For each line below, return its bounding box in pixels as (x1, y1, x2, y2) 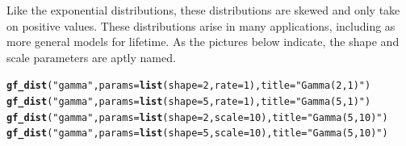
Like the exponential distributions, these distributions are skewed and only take (6, 2, 400, 18)
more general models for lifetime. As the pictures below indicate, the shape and (6, 33, 400, 50)
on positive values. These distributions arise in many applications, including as (6, 17, 396, 34)
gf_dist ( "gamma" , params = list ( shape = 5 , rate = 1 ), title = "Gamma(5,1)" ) (6, 96, 371, 108)
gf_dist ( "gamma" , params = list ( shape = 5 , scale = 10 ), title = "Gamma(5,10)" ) (6, 127, 388, 140)
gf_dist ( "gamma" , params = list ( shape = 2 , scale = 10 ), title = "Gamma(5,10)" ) (6, 111, 388, 123)
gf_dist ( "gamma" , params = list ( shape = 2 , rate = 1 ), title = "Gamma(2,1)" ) (6, 80, 371, 92)
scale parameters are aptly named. (6, 48, 176, 65)
